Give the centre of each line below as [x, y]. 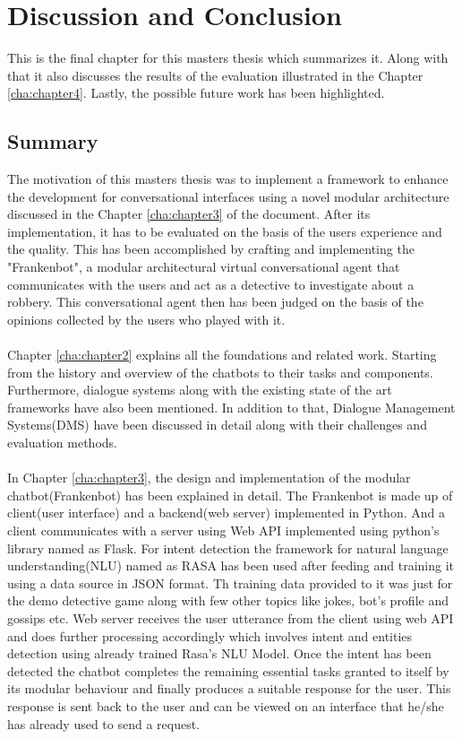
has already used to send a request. [104, 723]
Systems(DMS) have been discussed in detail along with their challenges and [217, 425]
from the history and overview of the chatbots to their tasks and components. [220, 372]
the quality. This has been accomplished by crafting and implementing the [211, 249]
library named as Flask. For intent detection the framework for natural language [228, 548]
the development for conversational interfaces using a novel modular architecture [228, 196]
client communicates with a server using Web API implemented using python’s [223, 530]
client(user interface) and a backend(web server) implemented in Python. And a [226, 513]
